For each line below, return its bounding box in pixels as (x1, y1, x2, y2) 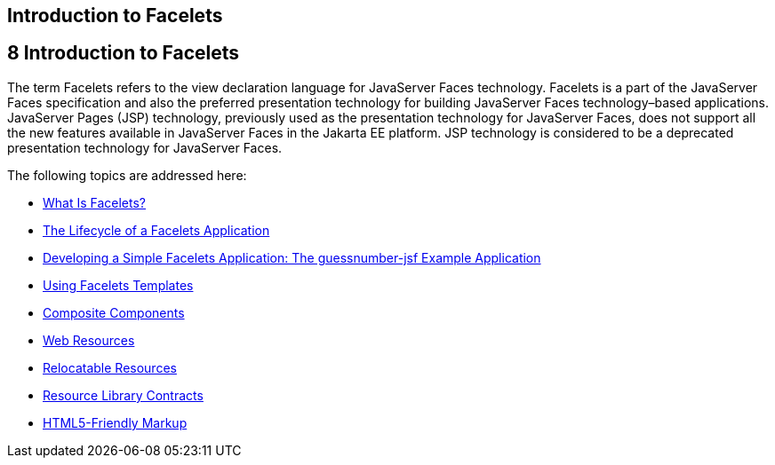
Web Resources (43, 332, 135, 348)
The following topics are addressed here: (7, 167, 247, 183)
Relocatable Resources (43, 359, 177, 375)
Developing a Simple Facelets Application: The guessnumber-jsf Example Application (43, 249, 541, 265)
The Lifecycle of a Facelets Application (43, 222, 270, 238)
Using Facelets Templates (43, 277, 194, 293)
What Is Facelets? (43, 194, 147, 210)
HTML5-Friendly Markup (43, 414, 188, 430)
